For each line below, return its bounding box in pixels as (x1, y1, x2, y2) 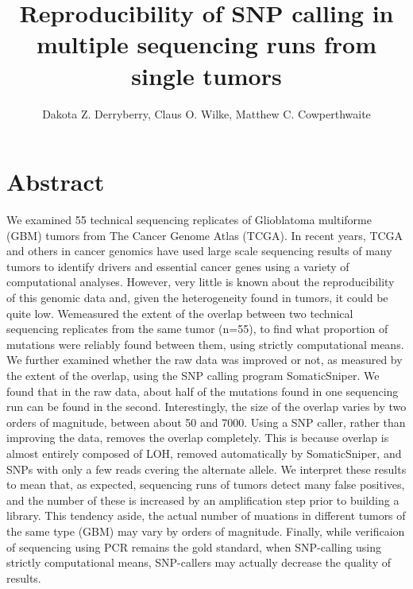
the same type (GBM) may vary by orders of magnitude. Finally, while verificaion (6, 522, 405, 539)
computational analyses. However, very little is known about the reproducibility (6, 273, 395, 290)
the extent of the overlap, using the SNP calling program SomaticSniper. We (6, 366, 380, 383)
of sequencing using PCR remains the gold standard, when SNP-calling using (6, 538, 382, 555)
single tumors (131, 59, 282, 91)
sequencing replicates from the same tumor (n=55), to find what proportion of (6, 320, 388, 337)
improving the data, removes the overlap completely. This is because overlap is (6, 429, 389, 446)
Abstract (6, 165, 105, 198)
